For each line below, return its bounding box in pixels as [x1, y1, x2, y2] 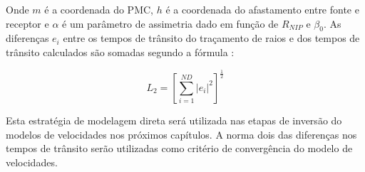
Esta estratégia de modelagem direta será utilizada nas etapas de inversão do [6, 112, 342, 127]
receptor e [6, 16, 49, 31]
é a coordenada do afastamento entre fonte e [165, 2, 359, 16]
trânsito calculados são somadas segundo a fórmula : [6, 44, 235, 59]
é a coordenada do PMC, [44, 2, 153, 16]
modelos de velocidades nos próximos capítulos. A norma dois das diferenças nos [6, 127, 357, 141]
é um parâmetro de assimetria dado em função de [62, 16, 279, 31]
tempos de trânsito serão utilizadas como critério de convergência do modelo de [6, 141, 353, 156]
